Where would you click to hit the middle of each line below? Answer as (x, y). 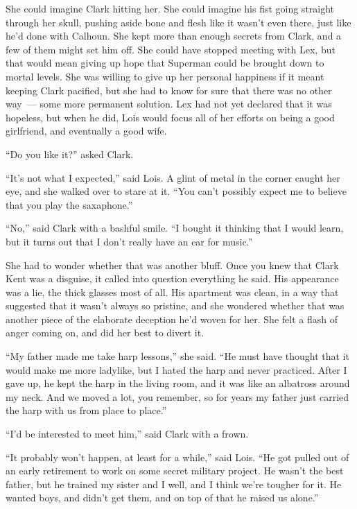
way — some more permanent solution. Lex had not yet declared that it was (169, 104)
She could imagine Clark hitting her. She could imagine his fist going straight (170, 8)
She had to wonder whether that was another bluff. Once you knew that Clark (172, 265)
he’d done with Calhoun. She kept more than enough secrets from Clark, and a (174, 36)
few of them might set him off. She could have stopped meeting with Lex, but (171, 49)
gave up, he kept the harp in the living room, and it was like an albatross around (178, 383)
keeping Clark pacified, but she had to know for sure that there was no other (169, 90)
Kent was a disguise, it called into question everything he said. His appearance (172, 278)
